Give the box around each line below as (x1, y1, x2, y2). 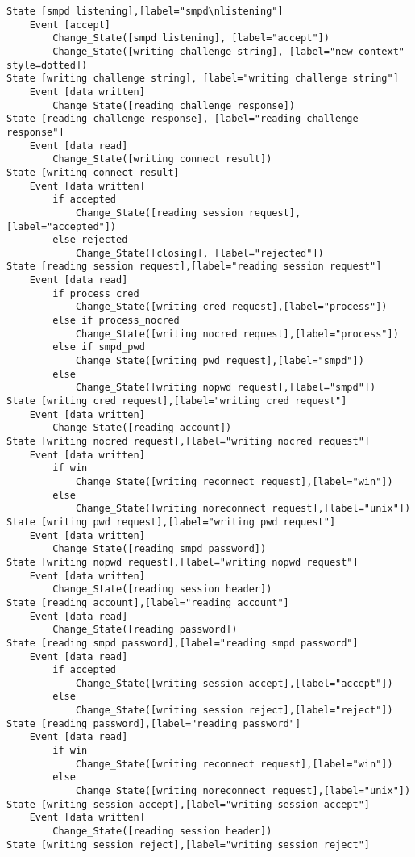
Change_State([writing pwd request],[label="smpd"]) (75, 355, 364, 367)
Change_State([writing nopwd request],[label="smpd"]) (75, 382, 376, 394)
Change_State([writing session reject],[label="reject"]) (75, 704, 393, 717)
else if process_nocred (52, 315, 180, 327)
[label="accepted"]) (6, 220, 117, 232)
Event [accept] (29, 19, 110, 31)
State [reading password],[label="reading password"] (6, 717, 301, 729)
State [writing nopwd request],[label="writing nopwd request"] (6, 556, 359, 568)
